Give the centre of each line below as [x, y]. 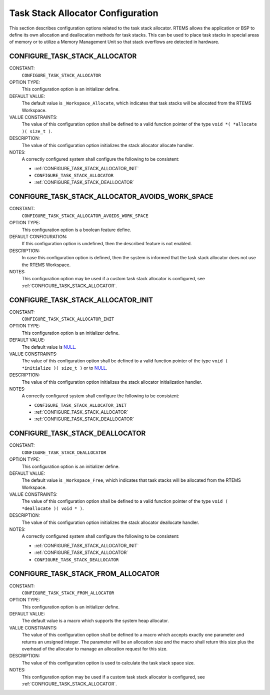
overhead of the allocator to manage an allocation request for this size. [94, 649]
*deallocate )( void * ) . [53, 508]
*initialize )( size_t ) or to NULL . [64, 368]
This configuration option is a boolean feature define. [76, 230]
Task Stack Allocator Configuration [84, 13]
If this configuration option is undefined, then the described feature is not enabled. [107, 244]
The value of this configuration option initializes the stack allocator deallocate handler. [110, 522]
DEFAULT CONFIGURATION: [38, 236]
